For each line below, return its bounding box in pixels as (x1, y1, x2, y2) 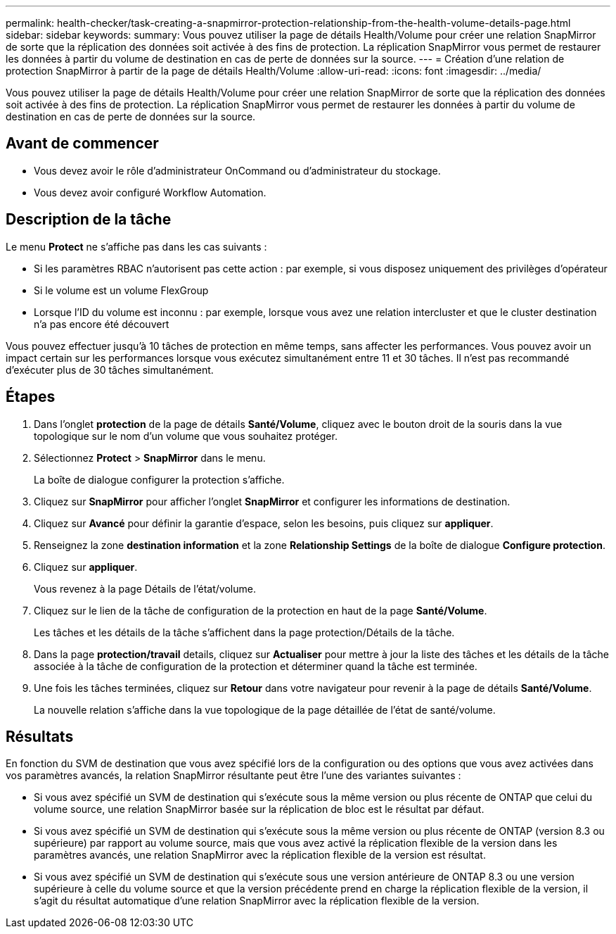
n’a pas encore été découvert (34, 317, 169, 330)
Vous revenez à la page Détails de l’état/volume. (34, 582, 256, 595)
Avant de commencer (6, 134, 159, 153)
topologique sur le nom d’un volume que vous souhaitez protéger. (34, 429, 338, 442)
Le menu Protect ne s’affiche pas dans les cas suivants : (6, 240, 267, 253)
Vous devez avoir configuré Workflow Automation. (34, 186, 267, 198)
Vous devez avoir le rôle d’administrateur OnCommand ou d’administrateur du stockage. (34, 164, 441, 177)
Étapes (6, 388, 56, 406)
